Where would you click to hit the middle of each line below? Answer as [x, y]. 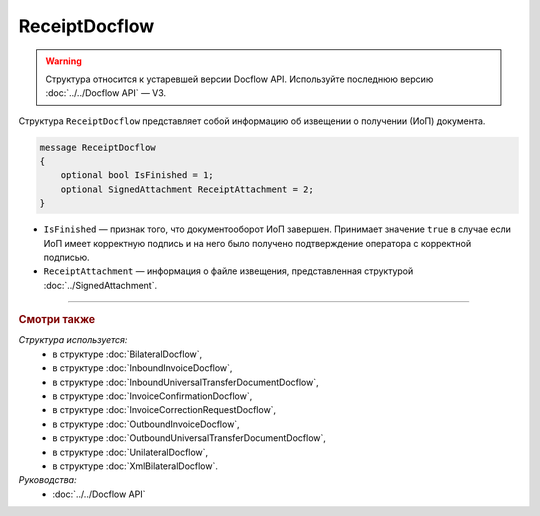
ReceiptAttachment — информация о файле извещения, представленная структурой [228, 271]
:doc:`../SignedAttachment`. [100, 285]
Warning [63, 61]
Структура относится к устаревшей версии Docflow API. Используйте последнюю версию [239, 79]
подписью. [66, 257]
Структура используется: [73, 340]
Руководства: [47, 480]
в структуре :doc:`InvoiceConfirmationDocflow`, [152, 396]
